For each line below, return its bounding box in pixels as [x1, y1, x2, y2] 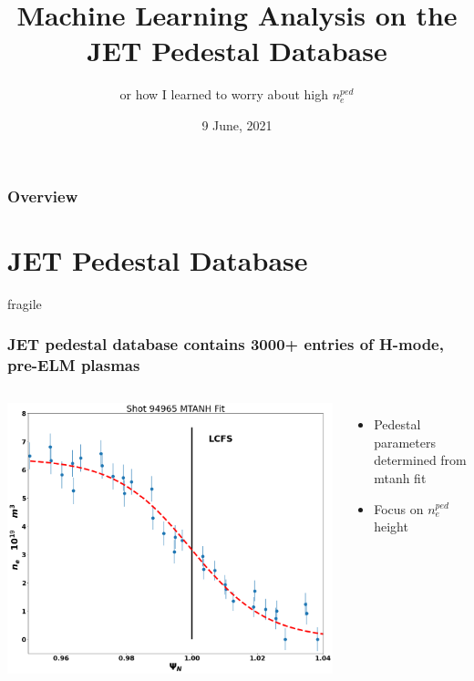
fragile [7, 294, 42, 313]
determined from [374, 450, 467, 469]
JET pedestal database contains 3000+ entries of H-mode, [7, 333, 444, 356]
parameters [374, 432, 436, 451]
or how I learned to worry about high [119, 85, 328, 104]
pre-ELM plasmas [7, 353, 140, 376]
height [374, 517, 408, 536]
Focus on [374, 499, 424, 518]
